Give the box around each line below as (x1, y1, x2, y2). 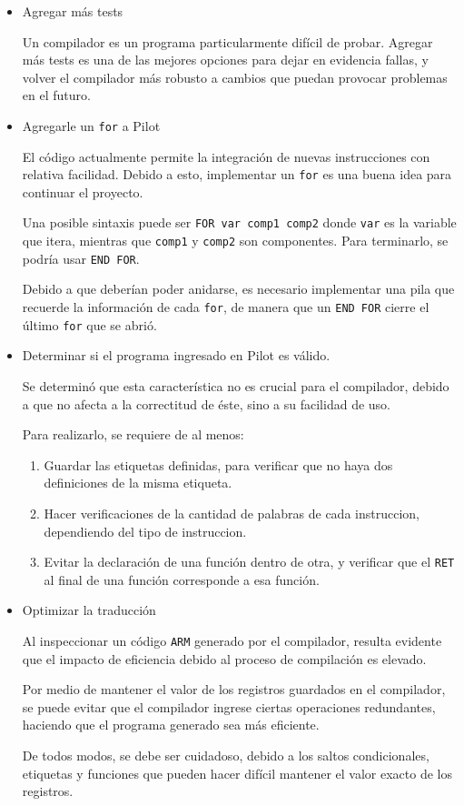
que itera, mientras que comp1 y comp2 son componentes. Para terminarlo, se (22, 231, 449, 250)
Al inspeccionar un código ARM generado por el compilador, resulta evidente (22, 630, 442, 650)
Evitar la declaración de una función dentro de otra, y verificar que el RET (44, 552, 455, 571)
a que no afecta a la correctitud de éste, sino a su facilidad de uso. (22, 394, 390, 413)
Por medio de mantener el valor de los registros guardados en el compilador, (22, 680, 446, 699)
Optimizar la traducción (22, 600, 156, 620)
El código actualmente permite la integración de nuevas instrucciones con (22, 146, 430, 166)
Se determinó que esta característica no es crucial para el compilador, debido (22, 376, 449, 395)
